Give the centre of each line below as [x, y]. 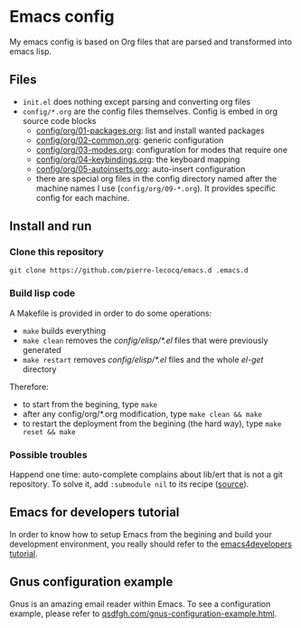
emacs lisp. [31, 51]
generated [42, 349]
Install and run [51, 227]
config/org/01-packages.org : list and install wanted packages [150, 130]
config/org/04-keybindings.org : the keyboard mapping [138, 159]
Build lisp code [42, 293]
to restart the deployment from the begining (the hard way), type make [152, 423]
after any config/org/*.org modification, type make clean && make [142, 414]
